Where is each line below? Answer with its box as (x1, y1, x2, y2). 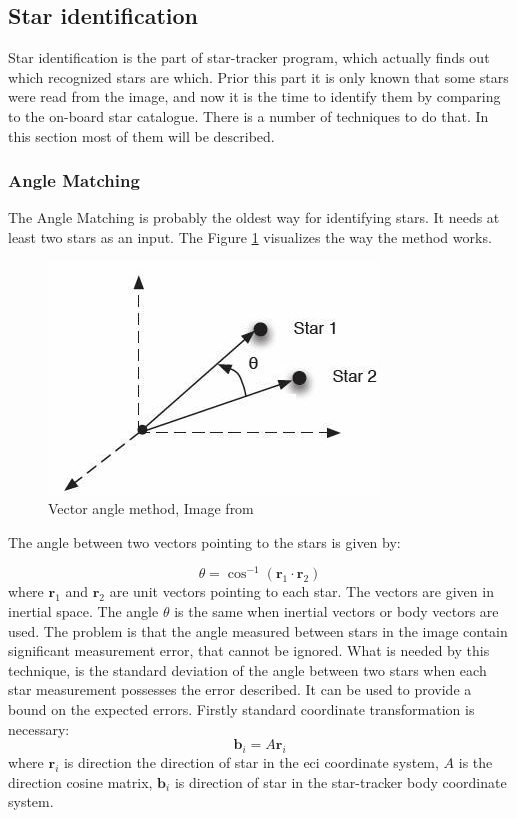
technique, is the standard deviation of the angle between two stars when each (8, 659, 487, 680)
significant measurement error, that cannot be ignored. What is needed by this (8, 640, 490, 661)
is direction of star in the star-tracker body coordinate (174, 771, 507, 792)
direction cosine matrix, (8, 771, 153, 792)
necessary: (8, 718, 70, 739)
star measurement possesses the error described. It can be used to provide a (8, 679, 472, 700)
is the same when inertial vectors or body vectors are (174, 601, 499, 622)
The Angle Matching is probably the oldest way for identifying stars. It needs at (8, 207, 500, 228)
